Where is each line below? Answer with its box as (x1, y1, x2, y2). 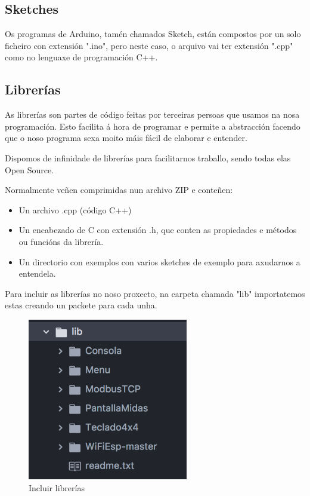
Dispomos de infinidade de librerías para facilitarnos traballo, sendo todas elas (5, 151, 291, 164)
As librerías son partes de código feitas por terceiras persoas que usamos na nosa (5, 108, 300, 121)
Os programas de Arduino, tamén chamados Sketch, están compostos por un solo (5, 27, 301, 40)
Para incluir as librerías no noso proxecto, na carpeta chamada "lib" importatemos (5, 287, 305, 299)
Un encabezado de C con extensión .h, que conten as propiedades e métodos (18, 223, 297, 236)
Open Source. (5, 163, 54, 176)
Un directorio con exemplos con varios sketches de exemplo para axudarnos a (18, 255, 300, 268)
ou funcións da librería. (18, 235, 104, 247)
